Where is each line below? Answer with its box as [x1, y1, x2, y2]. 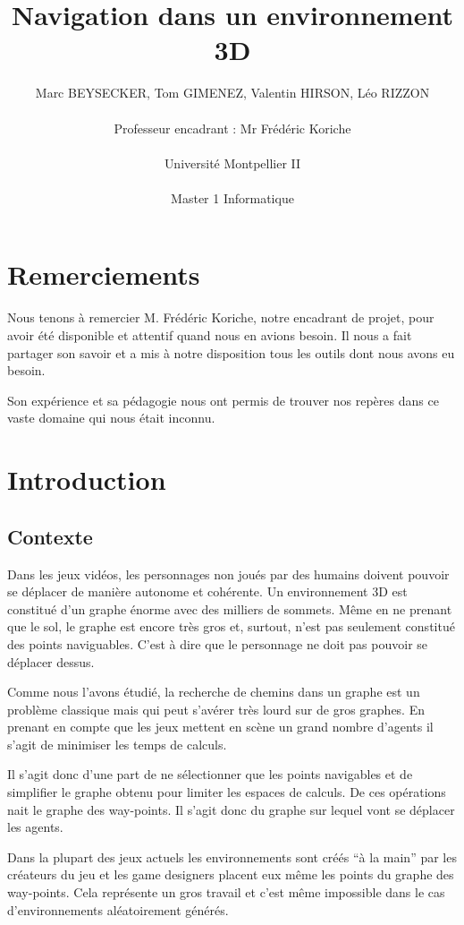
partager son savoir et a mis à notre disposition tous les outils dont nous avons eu [7, 343, 455, 362]
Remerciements [7, 256, 200, 293]
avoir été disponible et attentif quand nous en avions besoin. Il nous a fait [7, 326, 412, 344]
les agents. [7, 818, 63, 836]
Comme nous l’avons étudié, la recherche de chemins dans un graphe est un [7, 682, 420, 701]
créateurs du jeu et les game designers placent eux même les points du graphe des [7, 865, 454, 884]
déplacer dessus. [7, 652, 95, 671]
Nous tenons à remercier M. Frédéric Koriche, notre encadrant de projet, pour [7, 308, 434, 327]
